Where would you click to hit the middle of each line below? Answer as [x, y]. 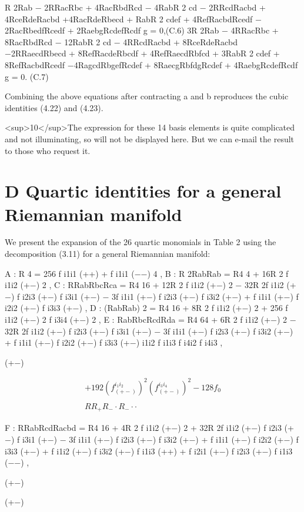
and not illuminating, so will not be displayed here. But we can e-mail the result [150, 138]
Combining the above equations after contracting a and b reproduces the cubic [147, 96]
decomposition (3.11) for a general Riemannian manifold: [108, 254]
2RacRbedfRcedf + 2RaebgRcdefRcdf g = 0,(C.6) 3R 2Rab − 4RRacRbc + [142, 30]
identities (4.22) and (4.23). [54, 107]
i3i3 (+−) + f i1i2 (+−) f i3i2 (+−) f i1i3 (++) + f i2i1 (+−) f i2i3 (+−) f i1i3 [149, 451]
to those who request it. [48, 150]
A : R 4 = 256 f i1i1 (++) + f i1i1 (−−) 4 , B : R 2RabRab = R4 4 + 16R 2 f [147, 273]
